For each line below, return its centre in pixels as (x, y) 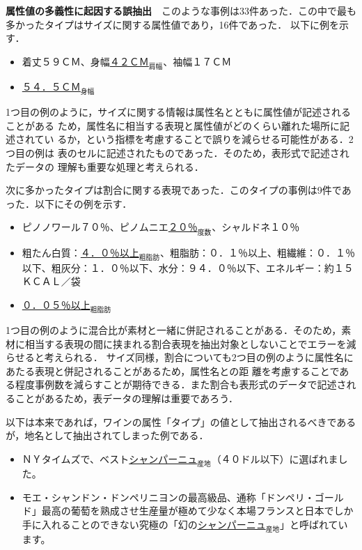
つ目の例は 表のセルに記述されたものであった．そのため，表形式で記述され (178, 152)
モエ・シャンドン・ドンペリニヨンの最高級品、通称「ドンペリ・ (168, 497)
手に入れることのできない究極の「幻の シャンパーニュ (144, 524)
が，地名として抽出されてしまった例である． (107, 435)
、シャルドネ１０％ (256, 227)
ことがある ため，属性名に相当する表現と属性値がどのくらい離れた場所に (173, 125)
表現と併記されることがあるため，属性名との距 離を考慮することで (187, 371)
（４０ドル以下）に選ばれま (275, 458)
